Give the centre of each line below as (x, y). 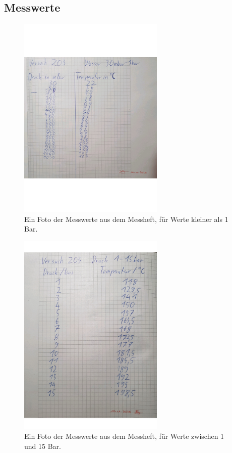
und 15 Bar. (43, 446)
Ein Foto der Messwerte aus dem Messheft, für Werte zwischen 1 (124, 436)
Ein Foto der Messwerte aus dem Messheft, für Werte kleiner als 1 (126, 219)
